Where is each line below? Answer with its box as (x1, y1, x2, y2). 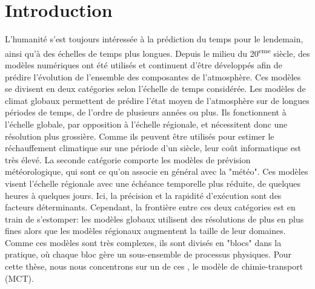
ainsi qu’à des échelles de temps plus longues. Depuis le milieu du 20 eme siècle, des (5, 45, 310, 59)
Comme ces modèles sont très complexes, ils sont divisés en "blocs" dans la (5, 236, 282, 248)
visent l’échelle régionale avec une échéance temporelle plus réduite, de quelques (5, 177, 300, 189)
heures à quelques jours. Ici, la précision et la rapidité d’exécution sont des (5, 189, 282, 201)
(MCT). (5, 271, 34, 284)
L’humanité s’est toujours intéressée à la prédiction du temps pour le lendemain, (5, 33, 303, 45)
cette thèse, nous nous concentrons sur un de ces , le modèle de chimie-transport (5, 260, 303, 273)
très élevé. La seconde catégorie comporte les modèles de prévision (5, 153, 251, 166)
